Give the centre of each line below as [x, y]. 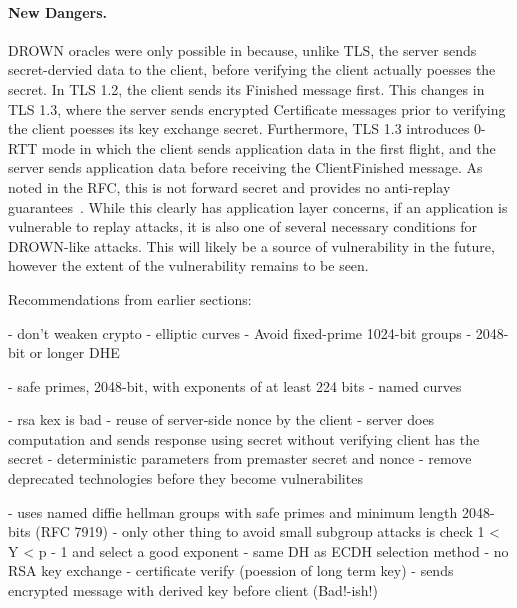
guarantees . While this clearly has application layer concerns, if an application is [258, 206]
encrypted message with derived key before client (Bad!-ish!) [193, 590]
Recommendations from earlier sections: [130, 298]
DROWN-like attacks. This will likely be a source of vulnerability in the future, [251, 245]
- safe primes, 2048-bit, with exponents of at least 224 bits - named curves [235, 385]
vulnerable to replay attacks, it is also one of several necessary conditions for [242, 226]
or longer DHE [74, 352]
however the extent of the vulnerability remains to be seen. [188, 265]
